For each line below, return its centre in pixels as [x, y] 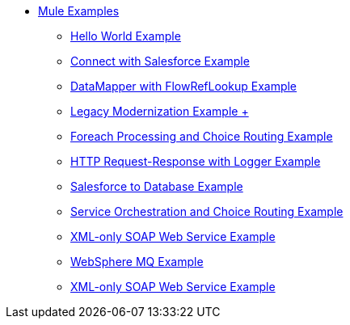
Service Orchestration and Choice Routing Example [207, 211]
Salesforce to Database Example [157, 186]
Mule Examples [79, 11]
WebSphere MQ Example [137, 262]
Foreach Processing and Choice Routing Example [202, 136]
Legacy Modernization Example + [160, 111]
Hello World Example [126, 36]
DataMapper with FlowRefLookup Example [184, 86]
